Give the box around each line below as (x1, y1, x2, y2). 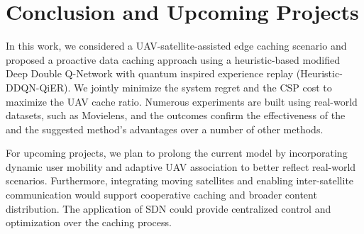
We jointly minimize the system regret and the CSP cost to (74, 79, 332, 94)
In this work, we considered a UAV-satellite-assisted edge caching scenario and (6, 38, 347, 53)
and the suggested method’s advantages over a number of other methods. (6, 121, 324, 136)
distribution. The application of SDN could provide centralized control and (6, 201, 331, 216)
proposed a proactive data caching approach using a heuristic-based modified (6, 52, 341, 67)
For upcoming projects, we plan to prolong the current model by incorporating (6, 145, 348, 160)
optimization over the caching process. (6, 215, 172, 230)
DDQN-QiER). (6, 79, 71, 94)
